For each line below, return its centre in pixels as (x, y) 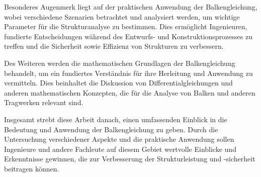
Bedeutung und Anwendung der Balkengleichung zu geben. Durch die (111, 129)
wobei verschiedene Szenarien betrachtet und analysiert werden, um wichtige (122, 16)
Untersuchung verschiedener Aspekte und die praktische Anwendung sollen (119, 139)
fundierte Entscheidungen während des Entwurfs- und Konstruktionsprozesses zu (128, 36)
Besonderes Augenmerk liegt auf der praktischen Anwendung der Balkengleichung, (131, 7)
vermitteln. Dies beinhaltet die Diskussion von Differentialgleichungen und (118, 83)
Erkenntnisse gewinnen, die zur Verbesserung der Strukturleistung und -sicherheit (130, 159)
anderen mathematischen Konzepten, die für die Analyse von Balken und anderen (130, 92)
